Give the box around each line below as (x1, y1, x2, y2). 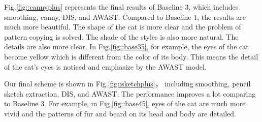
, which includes (188, 2, 239, 12)
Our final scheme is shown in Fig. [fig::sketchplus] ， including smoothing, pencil (4, 78, 251, 89)
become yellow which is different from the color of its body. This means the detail (4, 51, 258, 62)
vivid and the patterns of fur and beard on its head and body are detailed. (4, 108, 236, 118)
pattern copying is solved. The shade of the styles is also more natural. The (4, 31, 239, 42)
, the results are (197, 11, 246, 22)
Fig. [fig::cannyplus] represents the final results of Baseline (4, 2, 183, 12)
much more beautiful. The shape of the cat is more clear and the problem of (4, 21, 241, 32)
